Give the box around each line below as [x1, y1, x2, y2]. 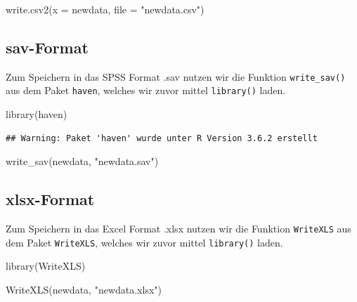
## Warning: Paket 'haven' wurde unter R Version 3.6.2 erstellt [6, 133, 318, 143]
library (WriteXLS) [6, 258, 86, 273]
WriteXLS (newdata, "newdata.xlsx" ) [6, 282, 162, 296]
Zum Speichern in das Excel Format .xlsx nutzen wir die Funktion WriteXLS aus [6, 221, 351, 236]
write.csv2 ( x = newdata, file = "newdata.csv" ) [6, 2, 205, 16]
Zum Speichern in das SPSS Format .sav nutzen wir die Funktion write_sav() [6, 69, 346, 84]
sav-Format [6, 36, 89, 58]
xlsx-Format [6, 188, 95, 210]
